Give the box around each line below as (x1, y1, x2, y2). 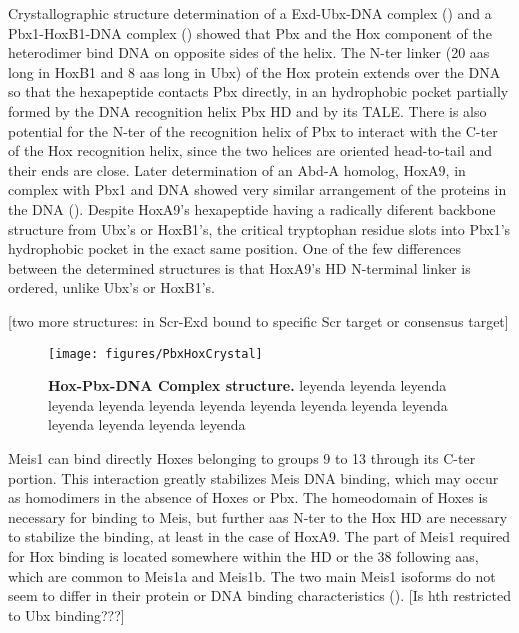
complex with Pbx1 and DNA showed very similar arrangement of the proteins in (8, 179, 507, 200)
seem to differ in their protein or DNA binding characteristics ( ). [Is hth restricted (8, 585, 511, 606)
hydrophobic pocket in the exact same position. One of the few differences (8, 238, 461, 259)
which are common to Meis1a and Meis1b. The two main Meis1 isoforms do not (8, 565, 496, 586)
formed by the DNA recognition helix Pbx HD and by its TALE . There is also (8, 100, 487, 121)
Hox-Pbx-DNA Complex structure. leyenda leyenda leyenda (48, 375, 447, 396)
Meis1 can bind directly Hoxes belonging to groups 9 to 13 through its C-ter (8, 447, 476, 468)
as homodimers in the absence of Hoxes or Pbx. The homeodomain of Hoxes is (8, 487, 488, 508)
